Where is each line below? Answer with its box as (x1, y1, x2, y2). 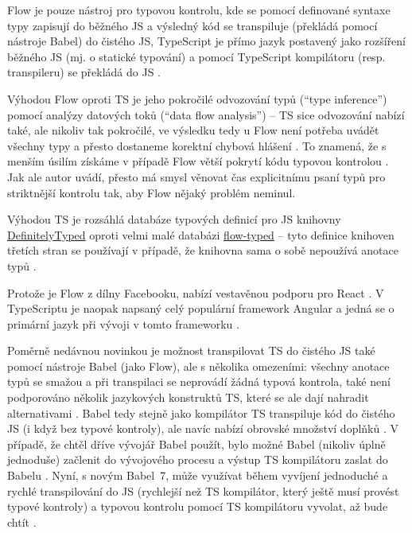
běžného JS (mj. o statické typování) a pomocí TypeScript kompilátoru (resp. (7, 48, 386, 64)
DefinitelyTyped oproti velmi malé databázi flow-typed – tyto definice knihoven (7, 226, 395, 243)
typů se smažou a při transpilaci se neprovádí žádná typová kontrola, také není (7, 373, 391, 390)
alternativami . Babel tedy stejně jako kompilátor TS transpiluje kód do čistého (7, 404, 395, 421)
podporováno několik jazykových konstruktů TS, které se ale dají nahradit (7, 389, 369, 406)
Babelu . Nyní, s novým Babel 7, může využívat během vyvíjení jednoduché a (7, 467, 388, 484)
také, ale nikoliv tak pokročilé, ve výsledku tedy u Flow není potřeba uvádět (7, 122, 379, 138)
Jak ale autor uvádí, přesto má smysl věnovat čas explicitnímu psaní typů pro (7, 168, 386, 185)
